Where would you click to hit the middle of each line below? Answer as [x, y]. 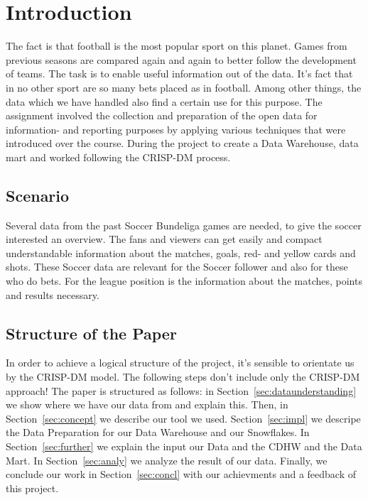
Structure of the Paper [91, 333]
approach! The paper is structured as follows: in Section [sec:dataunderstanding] [181, 390]
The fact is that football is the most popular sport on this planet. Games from [177, 46]
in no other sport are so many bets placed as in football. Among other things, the [184, 87]
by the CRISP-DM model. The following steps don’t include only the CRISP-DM [183, 377]
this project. [32, 488]
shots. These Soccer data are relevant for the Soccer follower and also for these [177, 267]
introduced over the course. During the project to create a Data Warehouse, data [182, 143]
